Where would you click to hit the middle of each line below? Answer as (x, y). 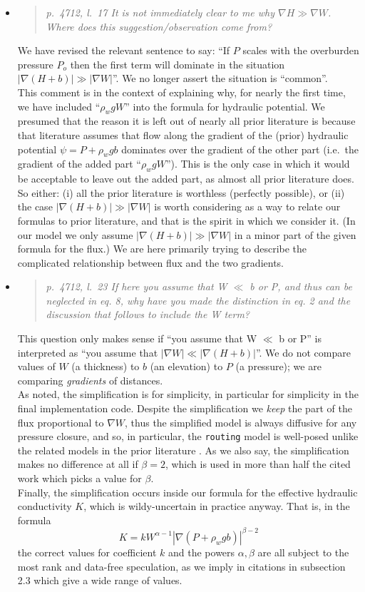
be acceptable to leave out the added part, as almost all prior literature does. (186, 179)
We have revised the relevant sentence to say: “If (124, 50)
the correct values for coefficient (87, 552)
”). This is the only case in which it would (258, 164)
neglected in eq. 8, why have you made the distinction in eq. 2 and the (198, 300)
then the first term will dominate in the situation (178, 64)
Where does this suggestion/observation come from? (159, 26)
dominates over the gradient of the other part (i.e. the (240, 149)
